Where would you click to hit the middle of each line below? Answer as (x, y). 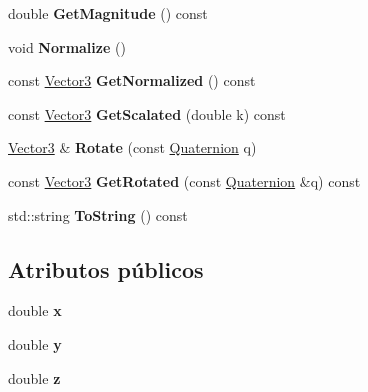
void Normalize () (67, 46)
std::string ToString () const (98, 214)
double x (35, 310)
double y (35, 343)
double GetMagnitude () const (108, 13)
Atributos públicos (106, 268)
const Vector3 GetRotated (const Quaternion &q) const (184, 180)
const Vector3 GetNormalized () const (132, 80)
